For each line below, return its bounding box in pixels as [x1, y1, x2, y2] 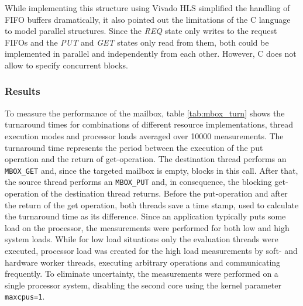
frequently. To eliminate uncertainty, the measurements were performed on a [5, 267, 278, 280]
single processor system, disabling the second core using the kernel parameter [5, 279, 281, 291]
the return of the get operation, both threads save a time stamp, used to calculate [5, 198, 299, 211]
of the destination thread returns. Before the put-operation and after [41, 187, 288, 200]
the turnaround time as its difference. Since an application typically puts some [5, 210, 286, 222]
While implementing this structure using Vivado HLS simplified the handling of [5, 2, 290, 13]
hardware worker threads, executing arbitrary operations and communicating [5, 256, 281, 268]
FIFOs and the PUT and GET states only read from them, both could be [5, 36, 269, 48]
